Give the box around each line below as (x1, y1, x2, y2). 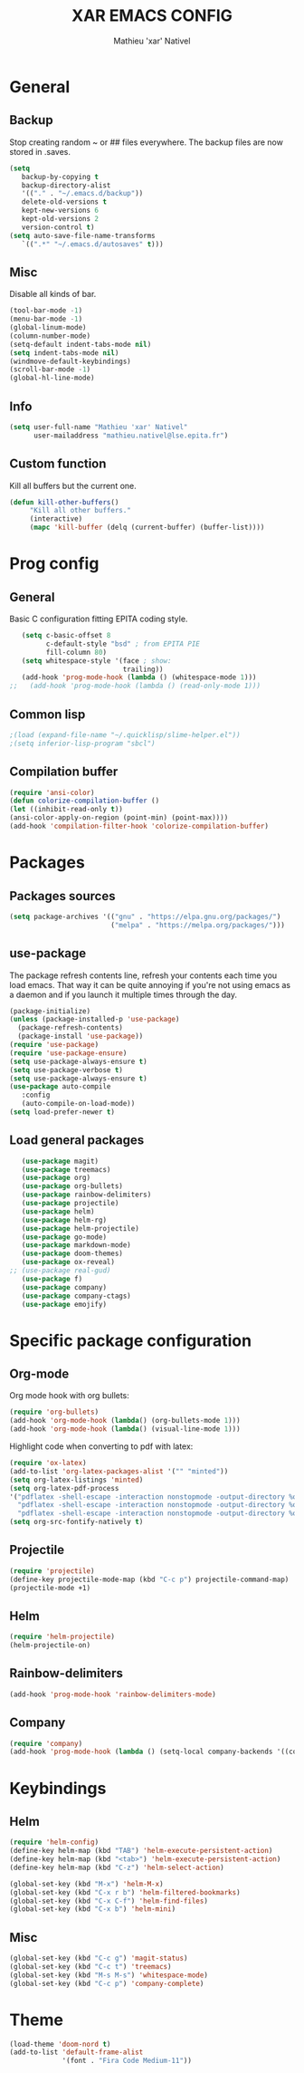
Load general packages (9, 1133, 145, 1148)
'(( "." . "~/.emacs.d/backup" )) (21, 189, 144, 198)
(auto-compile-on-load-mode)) (21, 1099, 136, 1108)
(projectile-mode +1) (9, 1583, 91, 1592)
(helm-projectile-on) (9, 1641, 91, 1650)
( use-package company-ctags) (21, 1291, 131, 1300)
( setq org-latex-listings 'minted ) (9, 1475, 144, 1484)
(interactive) (29, 514, 83, 523)
